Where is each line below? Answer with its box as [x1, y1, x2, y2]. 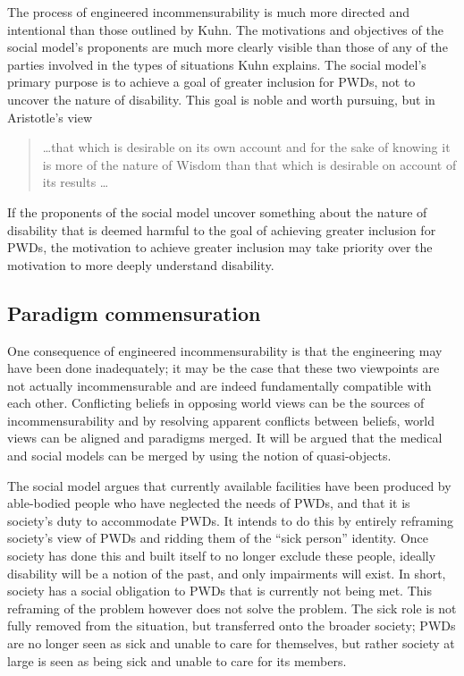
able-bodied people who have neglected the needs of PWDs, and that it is [7, 494, 410, 512]
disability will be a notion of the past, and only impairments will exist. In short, [7, 563, 446, 582]
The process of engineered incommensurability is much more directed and [7, 3, 410, 21]
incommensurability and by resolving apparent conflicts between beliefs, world [7, 410, 435, 429]
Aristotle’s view [7, 107, 93, 126]
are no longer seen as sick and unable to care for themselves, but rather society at [7, 634, 455, 653]
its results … [42, 173, 109, 191]
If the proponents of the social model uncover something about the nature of [7, 202, 427, 221]
